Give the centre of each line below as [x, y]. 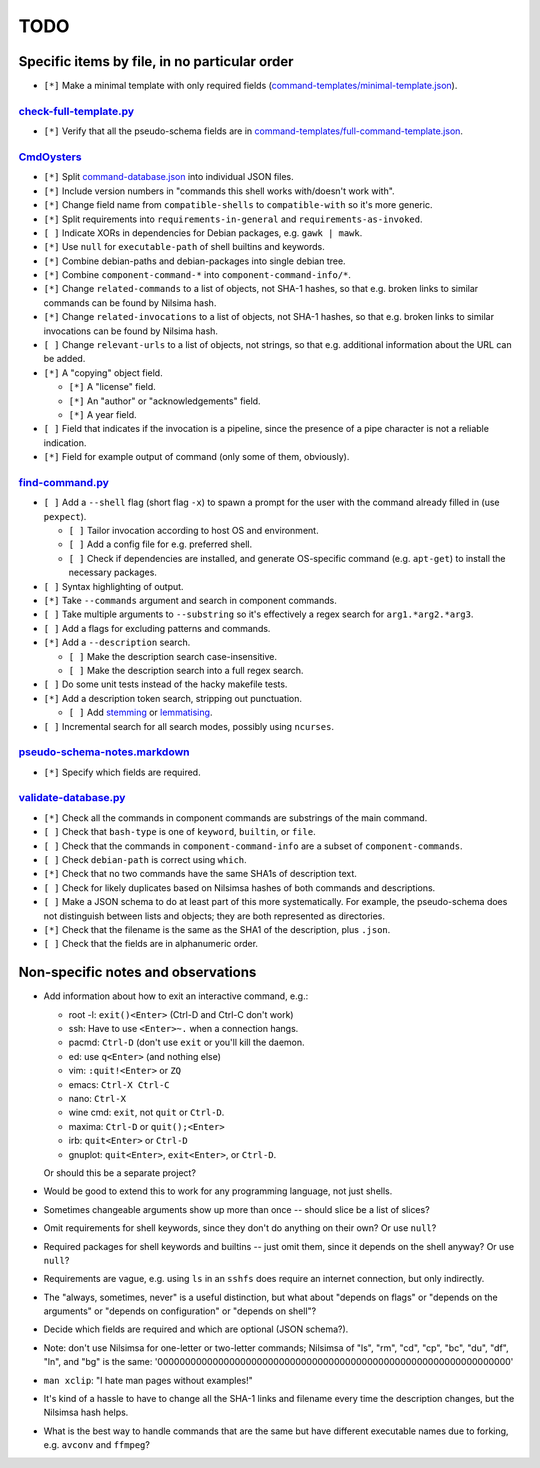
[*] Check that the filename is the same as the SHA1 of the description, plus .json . [217, 929]
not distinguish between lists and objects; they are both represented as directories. [214, 916]
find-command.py [64, 482]
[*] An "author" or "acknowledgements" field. [164, 401]
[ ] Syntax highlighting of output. [113, 586]
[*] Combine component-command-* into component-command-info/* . [197, 275]
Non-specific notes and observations [137, 972]
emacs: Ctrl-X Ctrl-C [119, 1084]
